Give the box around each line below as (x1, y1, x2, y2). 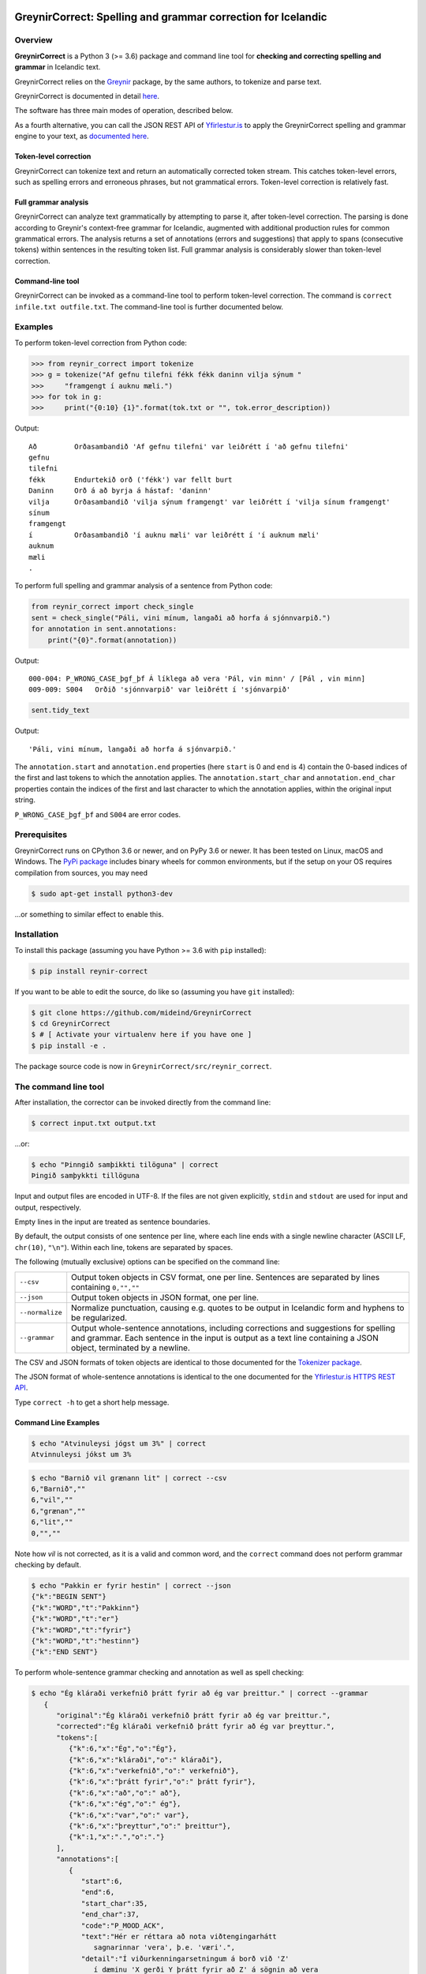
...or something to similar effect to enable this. (14, 909, 164, 919)
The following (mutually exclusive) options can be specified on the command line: (14, 1257, 280, 1267)
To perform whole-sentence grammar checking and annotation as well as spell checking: (14, 1668, 305, 1677)
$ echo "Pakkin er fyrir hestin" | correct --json (31, 1582, 232, 1590)
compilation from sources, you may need (14, 868, 148, 877)
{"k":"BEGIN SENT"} (31, 1592, 106, 1601)
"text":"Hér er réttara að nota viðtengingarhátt (80, 1931, 277, 1941)
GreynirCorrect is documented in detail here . (14, 91, 160, 100)
